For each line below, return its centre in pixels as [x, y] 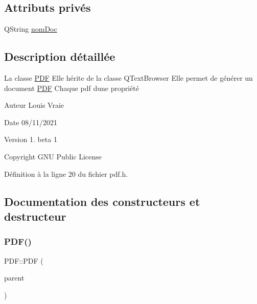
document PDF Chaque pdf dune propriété [72, 88]
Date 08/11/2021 [31, 122]
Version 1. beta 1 [31, 139]
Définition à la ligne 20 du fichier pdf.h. [66, 173]
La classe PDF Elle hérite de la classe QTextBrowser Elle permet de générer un [128, 78]
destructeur [35, 216]
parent [14, 278]
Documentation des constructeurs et [102, 201]
